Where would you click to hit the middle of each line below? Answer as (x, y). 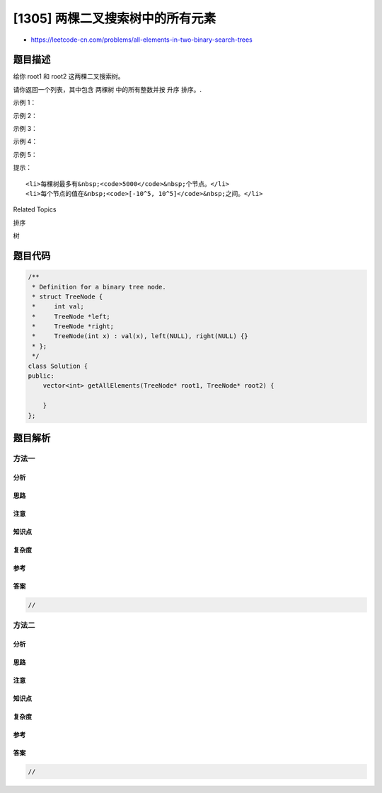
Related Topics (35, 209)
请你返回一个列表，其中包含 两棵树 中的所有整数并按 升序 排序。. (107, 89)
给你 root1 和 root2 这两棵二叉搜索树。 (69, 76)
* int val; (58, 307)
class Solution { (58, 366)
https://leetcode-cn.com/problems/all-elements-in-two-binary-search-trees (141, 40)
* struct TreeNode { (68, 296)
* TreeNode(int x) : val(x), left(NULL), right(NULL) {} (140, 336)
